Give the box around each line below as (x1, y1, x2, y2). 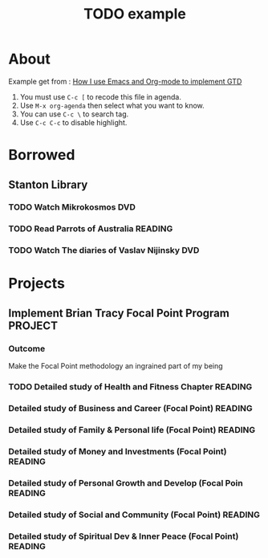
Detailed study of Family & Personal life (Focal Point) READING (8, 424, 256, 435)
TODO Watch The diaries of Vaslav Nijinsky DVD (8, 245, 200, 256)
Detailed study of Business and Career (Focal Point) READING (8, 403, 253, 413)
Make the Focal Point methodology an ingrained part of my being (8, 361, 223, 371)
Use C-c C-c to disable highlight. (19, 117, 128, 127)
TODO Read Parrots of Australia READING (8, 223, 173, 234)
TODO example (83, 5, 186, 23)
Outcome (8, 343, 46, 354)
